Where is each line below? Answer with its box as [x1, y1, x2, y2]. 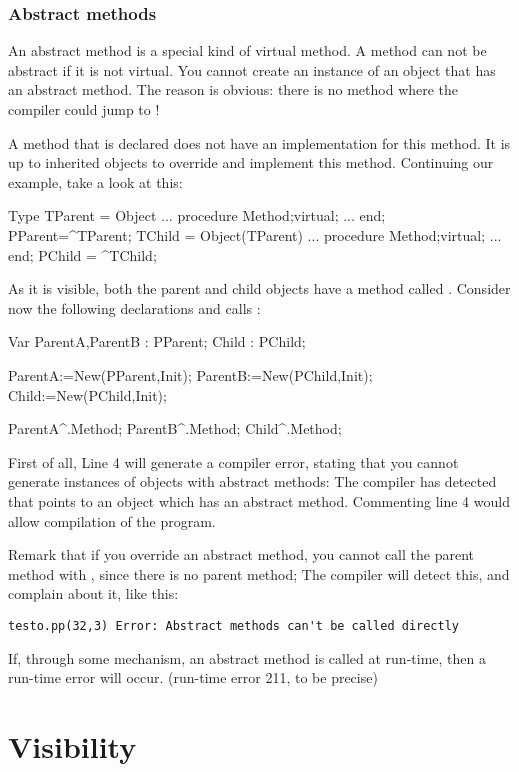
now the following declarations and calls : [8, 297, 261, 318]
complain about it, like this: [8, 583, 179, 604]
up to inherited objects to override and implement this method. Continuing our [8, 152, 494, 173]
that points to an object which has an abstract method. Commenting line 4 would [8, 490, 510, 511]
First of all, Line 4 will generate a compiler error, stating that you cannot [8, 451, 459, 472]
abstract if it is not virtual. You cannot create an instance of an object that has [8, 59, 496, 80]
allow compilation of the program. [8, 510, 216, 531]
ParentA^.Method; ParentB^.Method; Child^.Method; [8, 418, 342, 439]
